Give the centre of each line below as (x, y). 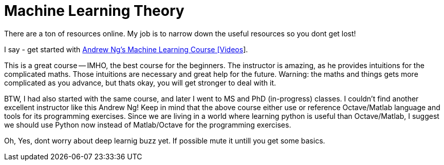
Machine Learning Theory (94, 11)
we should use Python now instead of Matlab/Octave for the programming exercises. (148, 125)
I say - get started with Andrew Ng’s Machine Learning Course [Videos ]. (126, 49)
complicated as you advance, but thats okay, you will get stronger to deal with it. (140, 82)
